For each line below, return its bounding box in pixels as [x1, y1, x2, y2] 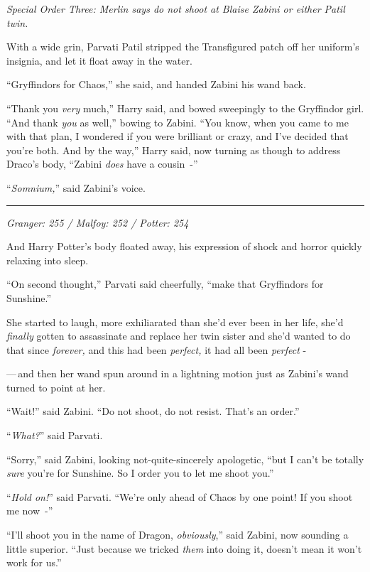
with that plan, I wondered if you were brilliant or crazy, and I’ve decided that [6, 129, 349, 144]
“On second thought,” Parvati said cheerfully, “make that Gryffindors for [6, 276, 324, 291]
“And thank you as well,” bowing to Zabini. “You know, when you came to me [6, 114, 349, 129]
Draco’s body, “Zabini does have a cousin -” [6, 156, 198, 171]
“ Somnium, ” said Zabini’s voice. [6, 180, 146, 195]
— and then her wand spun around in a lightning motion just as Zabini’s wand [6, 366, 349, 381]
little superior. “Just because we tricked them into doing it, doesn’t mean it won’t [6, 541, 362, 556]
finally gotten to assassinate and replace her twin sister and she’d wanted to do [6, 328, 351, 343]
